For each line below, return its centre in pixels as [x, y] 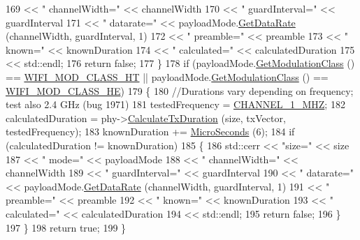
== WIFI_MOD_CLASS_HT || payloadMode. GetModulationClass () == [167, 76]
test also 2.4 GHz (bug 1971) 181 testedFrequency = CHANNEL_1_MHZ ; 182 [175, 104]
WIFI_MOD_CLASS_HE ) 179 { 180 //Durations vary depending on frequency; [180, 90]
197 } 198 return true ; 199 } [66, 227]
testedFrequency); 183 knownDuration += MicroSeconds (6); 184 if [150, 132]
